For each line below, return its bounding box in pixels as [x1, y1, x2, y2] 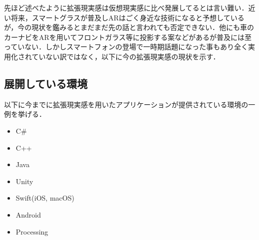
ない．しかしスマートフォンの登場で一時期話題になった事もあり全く [24, 41, 248, 52]
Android [15, 209, 41, 220]
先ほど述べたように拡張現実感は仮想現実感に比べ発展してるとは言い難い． [4, 2, 249, 12]
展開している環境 [4, 75, 88, 91]
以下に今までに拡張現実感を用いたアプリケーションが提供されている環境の [4, 99, 249, 109]
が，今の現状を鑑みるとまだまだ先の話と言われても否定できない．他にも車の [4, 22, 255, 32]
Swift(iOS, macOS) [15, 193, 74, 203]
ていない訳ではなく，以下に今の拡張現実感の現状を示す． [31, 51, 220, 61]
